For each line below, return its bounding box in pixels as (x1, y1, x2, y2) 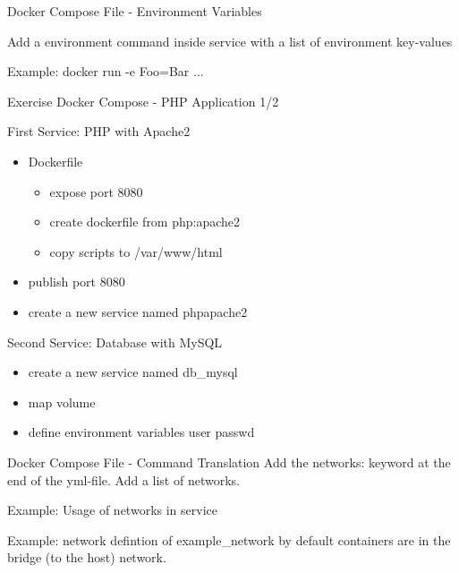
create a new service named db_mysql (28, 363, 238, 381)
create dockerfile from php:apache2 (49, 212, 241, 231)
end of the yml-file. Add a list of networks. (7, 470, 240, 489)
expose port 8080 (49, 182, 143, 201)
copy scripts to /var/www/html (49, 242, 223, 261)
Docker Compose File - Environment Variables (7, 2, 262, 20)
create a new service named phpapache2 (28, 302, 248, 321)
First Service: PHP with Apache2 (7, 122, 191, 141)
